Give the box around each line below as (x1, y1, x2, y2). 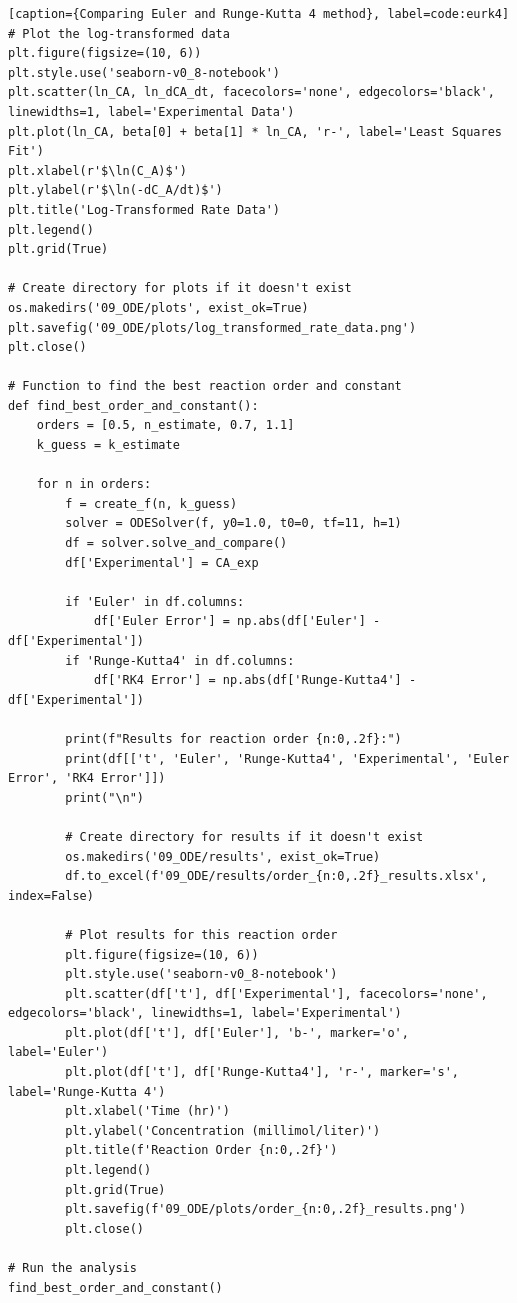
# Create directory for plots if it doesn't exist (8, 281, 352, 296)
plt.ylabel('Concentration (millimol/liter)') (65, 1123, 381, 1138)
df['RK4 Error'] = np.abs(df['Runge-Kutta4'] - (93, 673, 417, 688)
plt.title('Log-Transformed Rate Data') (8, 202, 281, 217)
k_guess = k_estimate (36, 438, 180, 453)
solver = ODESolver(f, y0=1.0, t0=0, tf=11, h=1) (65, 516, 402, 531)
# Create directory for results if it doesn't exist (65, 829, 424, 844)
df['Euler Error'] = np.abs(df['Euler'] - (93, 614, 381, 629)
